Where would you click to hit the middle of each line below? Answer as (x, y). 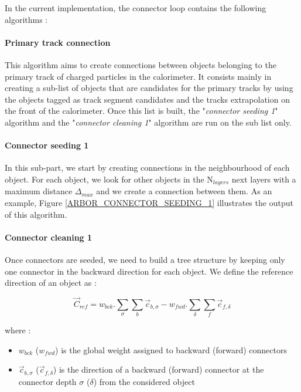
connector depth (47, 381)
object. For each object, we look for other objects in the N (109, 179)
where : (18, 330)
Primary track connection (58, 42)
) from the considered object (144, 381)
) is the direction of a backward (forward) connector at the (158, 369)
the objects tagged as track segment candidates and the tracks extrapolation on (147, 99)
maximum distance (39, 191)
